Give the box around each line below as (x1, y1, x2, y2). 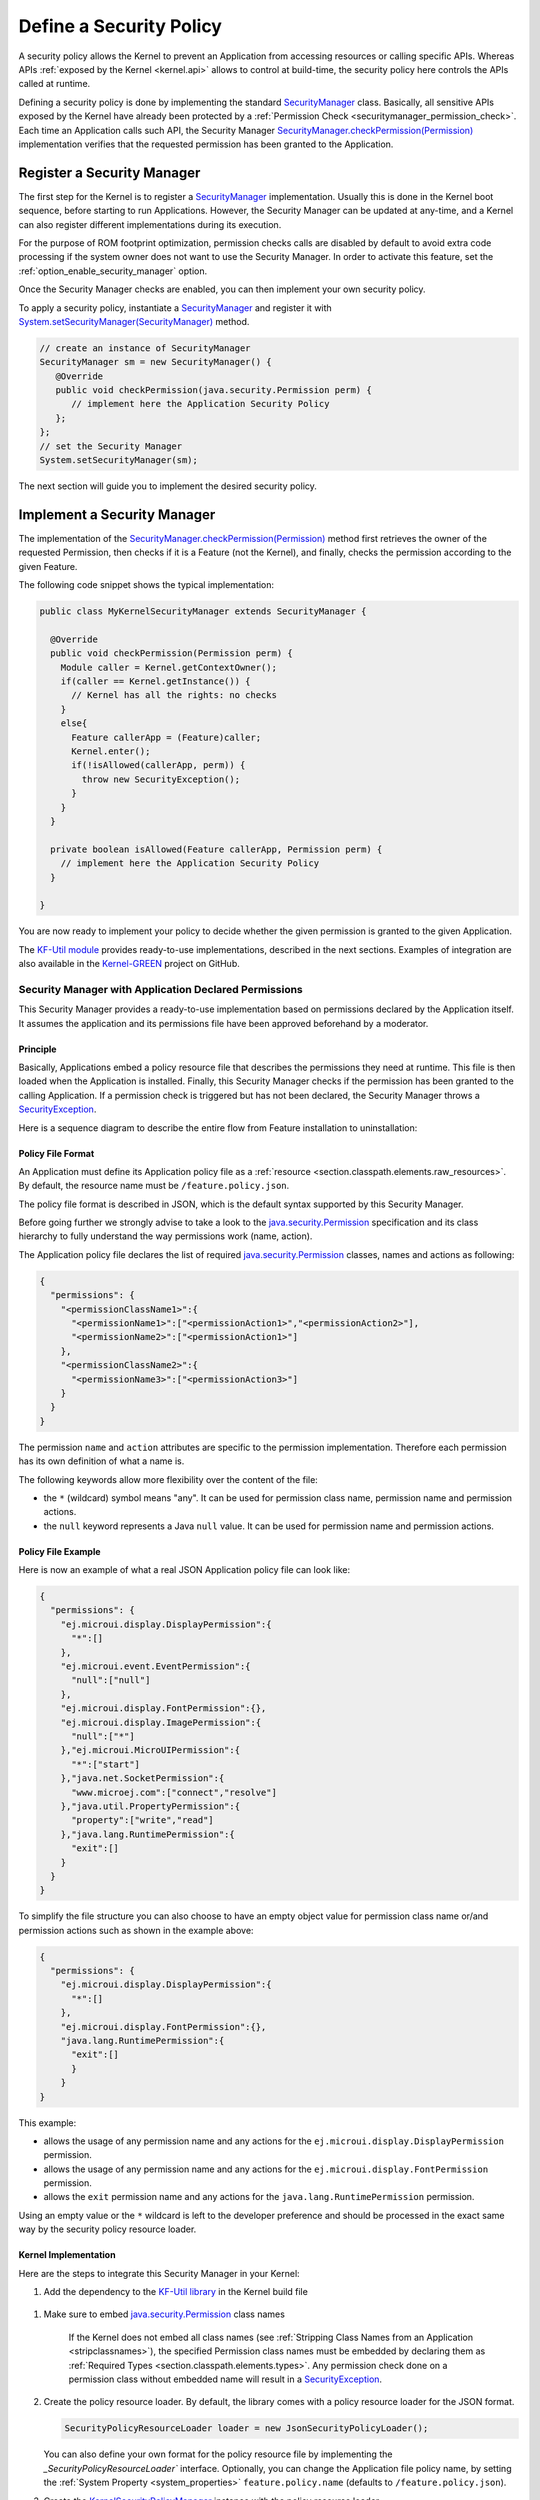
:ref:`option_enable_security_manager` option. (18, 265, 208, 277)
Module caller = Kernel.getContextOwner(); (60, 661, 277, 673)
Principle (18, 1043, 57, 1055)
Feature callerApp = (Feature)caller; (71, 731, 262, 743)
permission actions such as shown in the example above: (18, 1924, 254, 1936)
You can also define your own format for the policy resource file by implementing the (43, 2448, 393, 2460)
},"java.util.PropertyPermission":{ (60, 1800, 240, 1812)
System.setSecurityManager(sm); (39, 455, 199, 466)
